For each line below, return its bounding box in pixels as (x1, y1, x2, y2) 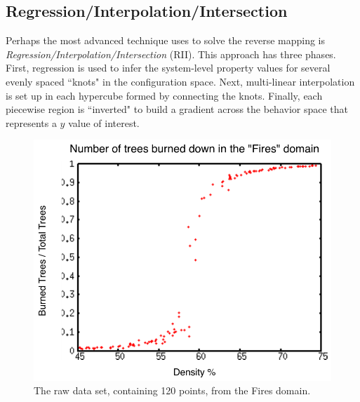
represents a (6, 115, 57, 130)
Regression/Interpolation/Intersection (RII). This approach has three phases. (6, 46, 336, 61)
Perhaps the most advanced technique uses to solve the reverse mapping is (6, 33, 326, 48)
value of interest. (68, 115, 140, 130)
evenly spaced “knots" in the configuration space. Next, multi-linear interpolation (6, 74, 355, 88)
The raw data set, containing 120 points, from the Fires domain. (34, 383, 311, 398)
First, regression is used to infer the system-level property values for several (6, 60, 331, 75)
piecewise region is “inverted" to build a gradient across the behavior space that (6, 102, 349, 116)
